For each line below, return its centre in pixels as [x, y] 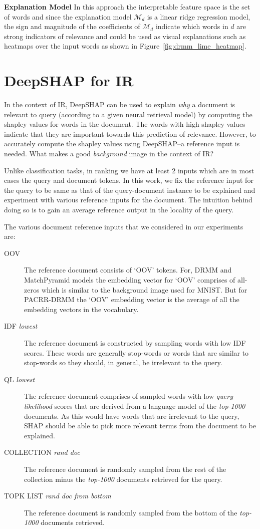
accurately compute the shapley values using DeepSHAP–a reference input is [122, 144]
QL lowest [20, 379]
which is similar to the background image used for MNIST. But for [145, 289]
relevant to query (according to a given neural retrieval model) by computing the [128, 114]
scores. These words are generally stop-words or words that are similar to [137, 352]
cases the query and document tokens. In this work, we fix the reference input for [129, 180]
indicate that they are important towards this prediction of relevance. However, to [130, 134]
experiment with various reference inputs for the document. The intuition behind [128, 200]
